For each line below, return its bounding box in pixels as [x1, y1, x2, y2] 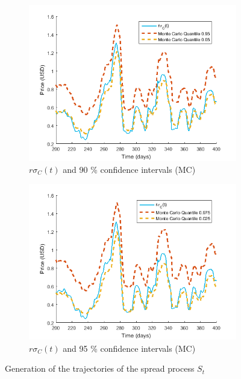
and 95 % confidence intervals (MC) [63, 342, 196, 354]
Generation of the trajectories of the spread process [5, 362, 195, 375]
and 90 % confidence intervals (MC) [63, 163, 196, 175]
